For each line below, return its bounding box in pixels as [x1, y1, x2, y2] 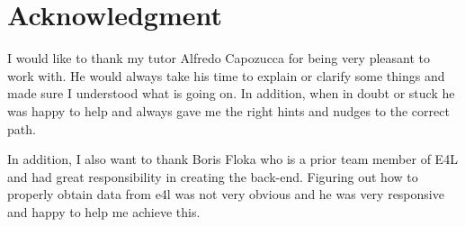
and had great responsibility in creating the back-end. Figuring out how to [7, 167, 418, 186]
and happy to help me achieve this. [7, 202, 201, 221]
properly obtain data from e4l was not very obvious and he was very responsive [7, 185, 444, 204]
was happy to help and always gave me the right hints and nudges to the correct [7, 101, 450, 120]
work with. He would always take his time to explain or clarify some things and [7, 66, 445, 85]
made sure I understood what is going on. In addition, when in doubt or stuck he [7, 84, 455, 103]
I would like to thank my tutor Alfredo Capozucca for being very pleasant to [7, 49, 431, 68]
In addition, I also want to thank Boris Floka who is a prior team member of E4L [7, 150, 458, 168]
